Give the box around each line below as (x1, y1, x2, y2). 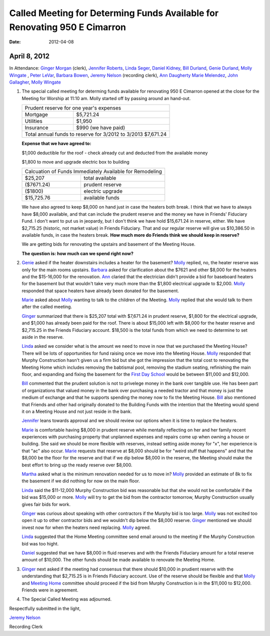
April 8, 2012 (9, 52, 50, 61)
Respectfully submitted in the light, (9, 605, 81, 611)
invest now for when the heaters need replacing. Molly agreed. (21, 524, 151, 530)
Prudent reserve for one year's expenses (24, 105, 121, 112)
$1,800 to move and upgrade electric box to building (21, 159, 129, 165)
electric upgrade (83, 188, 122, 195)
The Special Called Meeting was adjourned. (21, 596, 112, 602)
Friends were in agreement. (21, 587, 78, 593)
